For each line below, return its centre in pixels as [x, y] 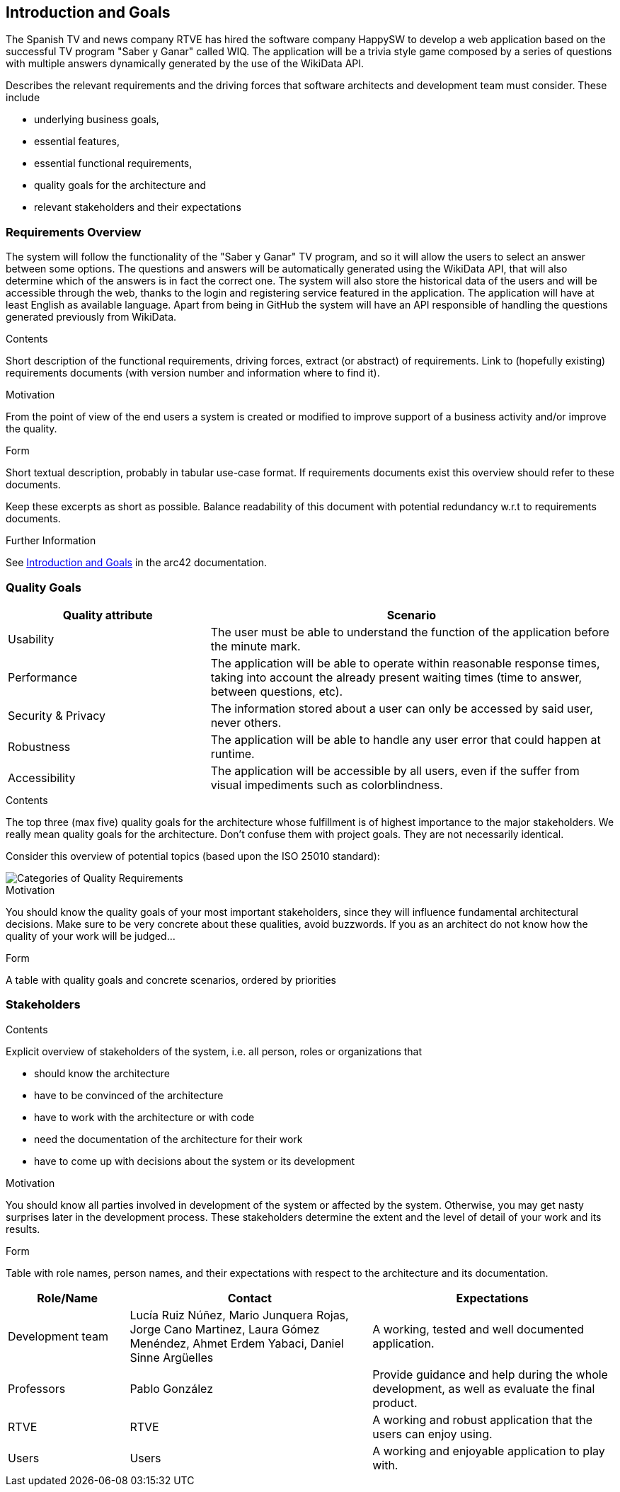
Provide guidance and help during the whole [490, 1374]
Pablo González [171, 1388]
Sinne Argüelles [172, 1357]
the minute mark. [256, 646]
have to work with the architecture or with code [144, 1117]
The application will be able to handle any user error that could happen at [406, 739]
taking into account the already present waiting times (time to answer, [396, 677]
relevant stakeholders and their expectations [138, 207]
